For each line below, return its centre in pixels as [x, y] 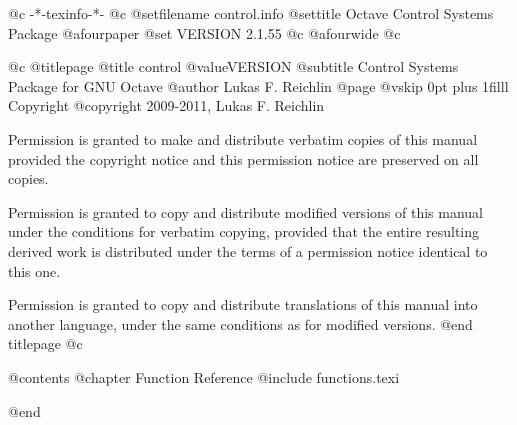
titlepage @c [45, 343]
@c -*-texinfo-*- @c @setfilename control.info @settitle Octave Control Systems [251, 13]
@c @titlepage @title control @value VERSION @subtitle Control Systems [233, 66]
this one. [34, 270]
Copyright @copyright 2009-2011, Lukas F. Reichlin [166, 105]
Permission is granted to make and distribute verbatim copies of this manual [243, 138]
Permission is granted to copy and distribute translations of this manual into [243, 304]
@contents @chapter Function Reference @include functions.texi [204, 376]
